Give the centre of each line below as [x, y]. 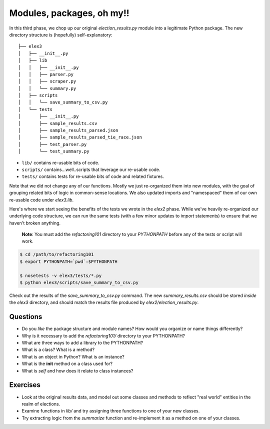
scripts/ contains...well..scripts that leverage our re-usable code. [91, 169]
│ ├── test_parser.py [52, 144]
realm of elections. [41, 404]
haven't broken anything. [35, 223]
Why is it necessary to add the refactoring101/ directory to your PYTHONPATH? [103, 335]
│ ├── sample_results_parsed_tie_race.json [80, 137]
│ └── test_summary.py [54, 151]
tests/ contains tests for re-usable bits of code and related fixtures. [93, 176]
